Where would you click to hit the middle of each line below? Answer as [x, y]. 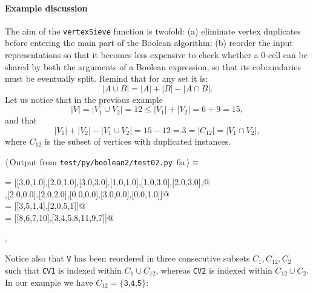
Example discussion [46, 8]
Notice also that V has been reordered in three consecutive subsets [127, 258]
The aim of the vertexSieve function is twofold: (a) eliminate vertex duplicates [153, 31]
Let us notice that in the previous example [84, 99]
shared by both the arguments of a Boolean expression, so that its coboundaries [153, 66]
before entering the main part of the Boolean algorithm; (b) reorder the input [149, 43]
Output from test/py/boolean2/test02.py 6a [97, 161]
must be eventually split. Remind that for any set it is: [107, 78]
